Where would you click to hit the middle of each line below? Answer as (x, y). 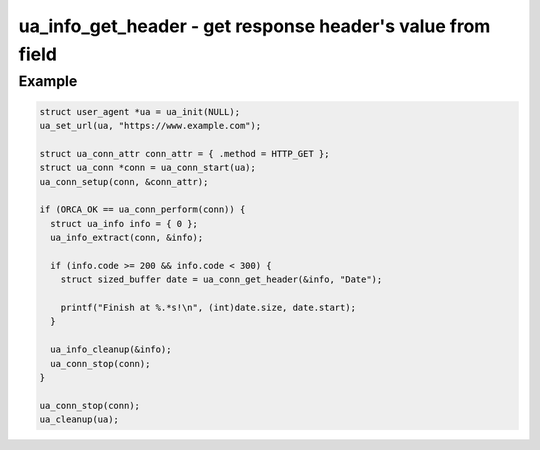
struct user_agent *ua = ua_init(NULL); (139, 111)
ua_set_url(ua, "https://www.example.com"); (150, 125)
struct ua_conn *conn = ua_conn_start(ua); (148, 168)
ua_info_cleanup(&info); (111, 349)
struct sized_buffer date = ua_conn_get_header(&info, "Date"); (221, 279)
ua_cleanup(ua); (79, 419)
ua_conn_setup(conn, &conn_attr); (124, 181)
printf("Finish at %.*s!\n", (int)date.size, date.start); (208, 308)
